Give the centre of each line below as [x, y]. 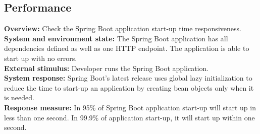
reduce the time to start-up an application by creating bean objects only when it [129, 87]
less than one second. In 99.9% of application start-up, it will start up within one [129, 117]
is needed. [19, 97]
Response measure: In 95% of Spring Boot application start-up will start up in [130, 107]
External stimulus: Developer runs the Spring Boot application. [107, 68]
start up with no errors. [41, 58]
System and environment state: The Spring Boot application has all [116, 38]
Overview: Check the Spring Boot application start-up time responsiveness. [123, 28]
